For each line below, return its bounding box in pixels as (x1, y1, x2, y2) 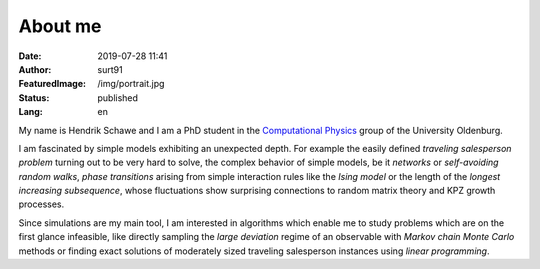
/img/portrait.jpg (97, 78, 165, 90)
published (97, 91, 139, 104)
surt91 (97, 63, 124, 75)
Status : (18, 91, 50, 104)
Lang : (18, 106, 44, 118)
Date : (18, 50, 42, 62)
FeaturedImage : (18, 78, 87, 90)
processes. (18, 198, 65, 210)
